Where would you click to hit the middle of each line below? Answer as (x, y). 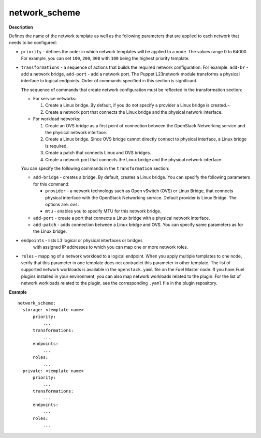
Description (21, 27)
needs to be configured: (33, 43)
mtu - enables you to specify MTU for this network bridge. (103, 211)
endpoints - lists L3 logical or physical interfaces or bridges (82, 240)
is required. (56, 146)
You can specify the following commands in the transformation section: (95, 168)
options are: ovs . (62, 204)
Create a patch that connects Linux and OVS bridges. (98, 153)
